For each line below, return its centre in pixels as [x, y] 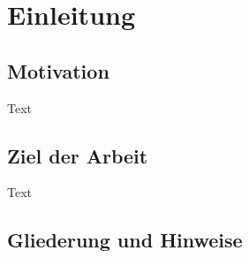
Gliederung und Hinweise [125, 240]
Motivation [58, 70]
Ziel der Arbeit [78, 155]
